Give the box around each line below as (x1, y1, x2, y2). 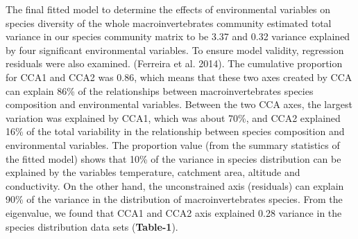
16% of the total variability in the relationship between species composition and (6, 124, 345, 139)
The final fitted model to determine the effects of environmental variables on (6, 2, 331, 16)
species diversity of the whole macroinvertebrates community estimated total (6, 15, 332, 30)
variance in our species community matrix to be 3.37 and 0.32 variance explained (6, 29, 350, 44)
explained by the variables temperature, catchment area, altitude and (6, 165, 300, 179)
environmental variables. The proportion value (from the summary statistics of (6, 137, 340, 152)
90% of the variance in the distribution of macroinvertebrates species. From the (6, 192, 343, 206)
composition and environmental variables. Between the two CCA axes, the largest (6, 97, 352, 112)
